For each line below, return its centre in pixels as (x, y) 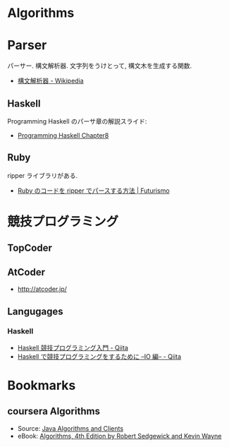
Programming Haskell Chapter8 (63, 135)
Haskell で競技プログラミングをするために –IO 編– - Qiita (99, 356)
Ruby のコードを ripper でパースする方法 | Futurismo (94, 190)
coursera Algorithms (54, 411)
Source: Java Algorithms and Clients (70, 428)
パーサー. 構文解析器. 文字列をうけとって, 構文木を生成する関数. (100, 66)
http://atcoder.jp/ (42, 289)
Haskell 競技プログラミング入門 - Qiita (73, 347)
